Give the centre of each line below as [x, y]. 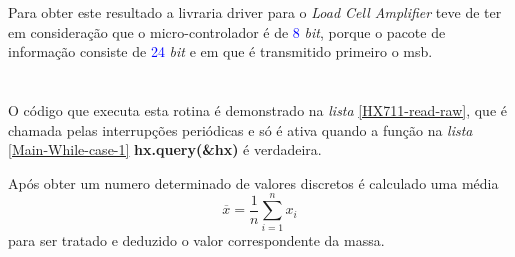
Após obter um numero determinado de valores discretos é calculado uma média [253, 182]
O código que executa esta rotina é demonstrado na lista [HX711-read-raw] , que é [257, 109]
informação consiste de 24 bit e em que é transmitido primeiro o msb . [220, 51]
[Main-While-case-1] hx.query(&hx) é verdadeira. [165, 149]
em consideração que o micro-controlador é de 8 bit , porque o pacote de [227, 31]
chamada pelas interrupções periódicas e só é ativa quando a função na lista [240, 129]
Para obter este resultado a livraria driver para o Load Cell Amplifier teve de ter [255, 12]
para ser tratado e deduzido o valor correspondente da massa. [196, 240]
